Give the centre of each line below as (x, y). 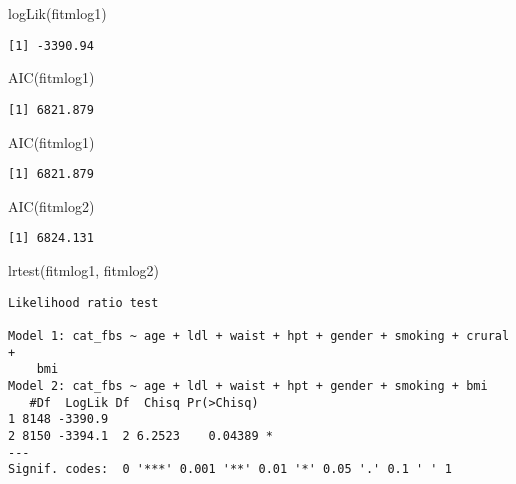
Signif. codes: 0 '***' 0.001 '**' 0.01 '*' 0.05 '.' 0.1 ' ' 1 (230, 469)
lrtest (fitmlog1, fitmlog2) (84, 270)
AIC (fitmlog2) (51, 205)
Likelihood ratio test (83, 302)
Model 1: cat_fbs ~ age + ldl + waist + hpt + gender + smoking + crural (259, 335)
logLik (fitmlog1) (57, 13)
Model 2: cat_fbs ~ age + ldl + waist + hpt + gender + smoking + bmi (248, 385)
